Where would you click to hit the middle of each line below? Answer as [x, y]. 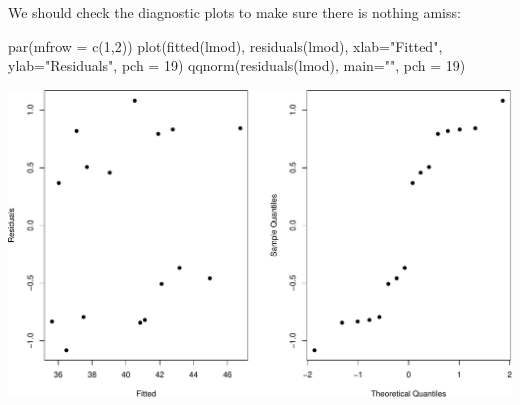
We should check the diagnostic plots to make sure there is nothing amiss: [234, 12]
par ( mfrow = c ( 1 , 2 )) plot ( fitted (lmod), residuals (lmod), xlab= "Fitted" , [225, 45]
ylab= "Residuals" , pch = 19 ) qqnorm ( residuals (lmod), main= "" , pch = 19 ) [237, 65]
